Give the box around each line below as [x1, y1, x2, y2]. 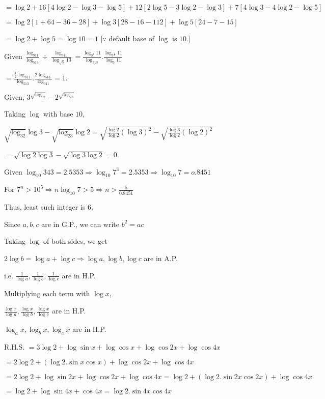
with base [43, 108, 73, 119]
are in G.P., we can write [41, 218, 119, 229]
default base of [109, 33, 155, 43]
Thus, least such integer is [4, 202, 86, 212]
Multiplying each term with [4, 288, 90, 299]
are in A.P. [144, 253, 178, 264]
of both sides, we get [43, 236, 107, 246]
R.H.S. [4, 341, 25, 352]
